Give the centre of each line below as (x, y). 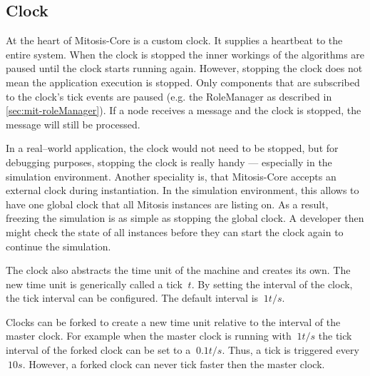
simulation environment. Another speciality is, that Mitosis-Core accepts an (171, 176)
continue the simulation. (58, 246)
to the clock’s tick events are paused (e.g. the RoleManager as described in (169, 96)
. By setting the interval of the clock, (272, 284)
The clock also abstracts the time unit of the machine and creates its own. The (178, 270)
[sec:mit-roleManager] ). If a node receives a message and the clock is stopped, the (184, 110)
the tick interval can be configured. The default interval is (132, 298)
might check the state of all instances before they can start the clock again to (175, 232)
